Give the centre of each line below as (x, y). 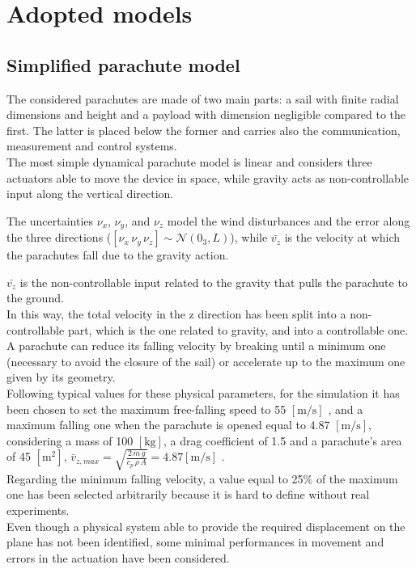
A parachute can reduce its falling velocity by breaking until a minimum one (196, 346)
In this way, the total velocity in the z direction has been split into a (176, 313)
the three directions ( (59, 237)
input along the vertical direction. (90, 194)
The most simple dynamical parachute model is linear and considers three (189, 161)
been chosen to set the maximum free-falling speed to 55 (146, 409)
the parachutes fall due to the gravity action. (118, 255)
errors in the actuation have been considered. (118, 557)
